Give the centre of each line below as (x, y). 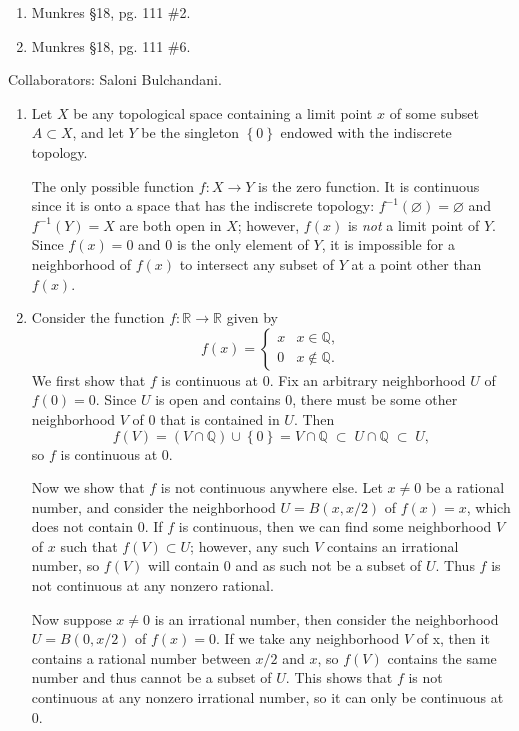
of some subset (434, 112)
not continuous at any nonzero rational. (152, 585)
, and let (98, 132)
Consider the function (98, 317)
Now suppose (71, 618)
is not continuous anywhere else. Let (271, 487)
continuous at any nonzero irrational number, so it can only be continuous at (267, 697)
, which (488, 506)
